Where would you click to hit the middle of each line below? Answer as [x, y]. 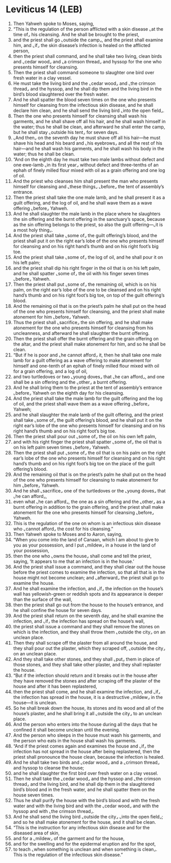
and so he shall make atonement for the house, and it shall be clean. [84, 822]
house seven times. [34, 795]
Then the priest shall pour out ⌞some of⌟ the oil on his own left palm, [85, 436]
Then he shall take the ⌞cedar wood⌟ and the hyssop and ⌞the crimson [87, 779]
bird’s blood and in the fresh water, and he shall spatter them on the [84, 789]
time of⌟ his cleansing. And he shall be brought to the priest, [76, 34]
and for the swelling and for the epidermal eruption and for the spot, [84, 844]
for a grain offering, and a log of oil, [50, 371]
